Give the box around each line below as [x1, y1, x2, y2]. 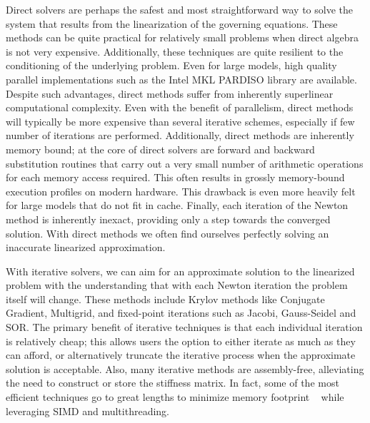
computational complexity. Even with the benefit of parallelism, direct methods [6, 100, 354, 115]
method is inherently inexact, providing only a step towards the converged [6, 211, 331, 226]
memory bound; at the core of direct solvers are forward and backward [6, 141, 315, 156]
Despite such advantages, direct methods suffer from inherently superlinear [6, 86, 334, 101]
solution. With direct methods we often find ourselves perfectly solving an [6, 225, 329, 240]
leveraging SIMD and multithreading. [6, 403, 169, 418]
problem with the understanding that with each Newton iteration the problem [6, 277, 348, 292]
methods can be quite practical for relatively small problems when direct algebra [6, 30, 359, 45]
